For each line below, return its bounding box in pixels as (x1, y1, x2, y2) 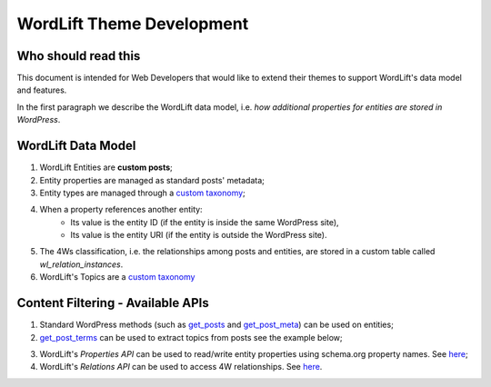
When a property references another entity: (39, 204, 204, 215)
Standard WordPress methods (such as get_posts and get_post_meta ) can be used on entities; (39, 319, 395, 331)
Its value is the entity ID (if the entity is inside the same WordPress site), (70, 216, 340, 227)
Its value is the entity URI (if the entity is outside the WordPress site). (70, 230, 327, 241)
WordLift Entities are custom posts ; (39, 162, 173, 173)
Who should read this (16, 48, 141, 64)
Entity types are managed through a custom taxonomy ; (39, 187, 245, 198)
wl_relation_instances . (39, 259, 124, 270)
